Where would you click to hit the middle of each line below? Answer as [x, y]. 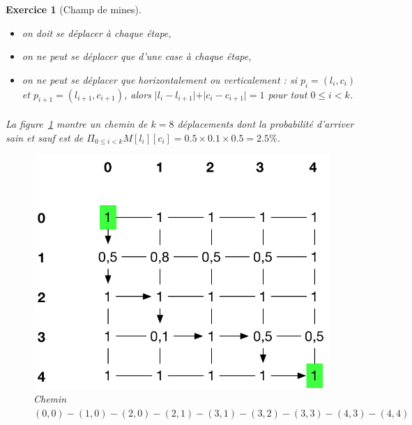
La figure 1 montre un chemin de [77, 123]
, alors [137, 94]
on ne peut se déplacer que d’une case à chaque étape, [137, 56]
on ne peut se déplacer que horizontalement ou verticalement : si [159, 79]
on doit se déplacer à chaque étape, [97, 32]
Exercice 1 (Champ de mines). [74, 9]
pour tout [288, 94]
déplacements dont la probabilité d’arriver [266, 123]
